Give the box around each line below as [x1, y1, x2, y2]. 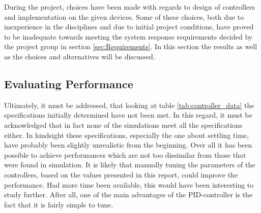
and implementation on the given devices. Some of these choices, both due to [4, 11, 244, 22]
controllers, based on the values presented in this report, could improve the [4, 169, 238, 180]
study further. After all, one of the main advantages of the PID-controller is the [4, 189, 253, 200]
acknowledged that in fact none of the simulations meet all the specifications [4, 119, 243, 130]
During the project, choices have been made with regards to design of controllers [4, 2, 255, 12]
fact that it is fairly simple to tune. [4, 199, 113, 209]
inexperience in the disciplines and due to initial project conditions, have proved [4, 21, 254, 32]
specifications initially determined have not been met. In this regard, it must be [4, 110, 252, 120]
